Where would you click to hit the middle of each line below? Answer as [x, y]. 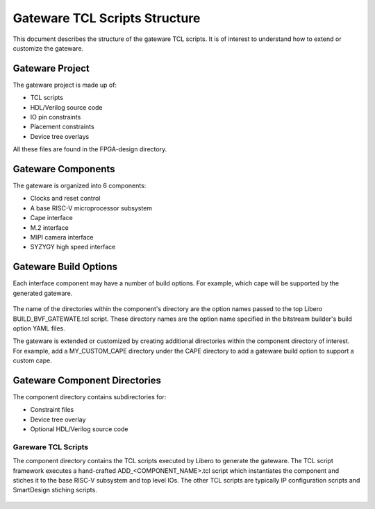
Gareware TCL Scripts [51, 447]
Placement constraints [62, 127]
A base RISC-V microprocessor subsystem [91, 208]
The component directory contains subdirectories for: [90, 397]
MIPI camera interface [62, 237]
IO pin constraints [56, 117]
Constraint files [52, 410]
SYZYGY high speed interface [73, 247]
